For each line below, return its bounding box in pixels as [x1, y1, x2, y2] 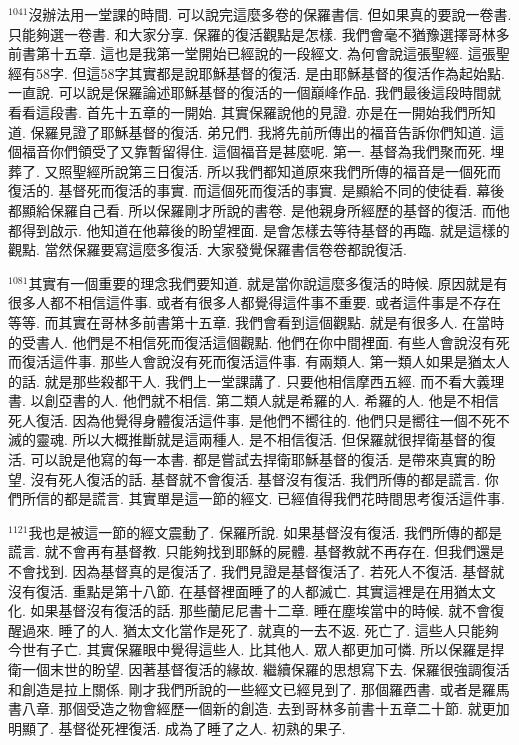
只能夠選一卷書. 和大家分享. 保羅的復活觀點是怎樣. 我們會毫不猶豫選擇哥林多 [8, 23, 510, 44]
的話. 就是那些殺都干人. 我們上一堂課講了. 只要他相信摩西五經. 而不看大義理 [8, 370, 505, 391]
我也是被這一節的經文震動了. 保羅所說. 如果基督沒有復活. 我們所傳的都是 [28, 521, 503, 542]
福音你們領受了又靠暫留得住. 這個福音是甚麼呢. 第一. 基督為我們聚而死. [21, 141, 486, 162]
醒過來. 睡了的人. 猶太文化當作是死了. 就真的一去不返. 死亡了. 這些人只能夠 [8, 619, 499, 640]
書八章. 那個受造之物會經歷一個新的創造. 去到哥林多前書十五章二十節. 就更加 [8, 698, 510, 719]
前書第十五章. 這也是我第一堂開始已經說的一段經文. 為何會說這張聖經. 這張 [8, 43, 496, 64]
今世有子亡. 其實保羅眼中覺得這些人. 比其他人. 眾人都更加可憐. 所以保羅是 [8, 639, 491, 660]
